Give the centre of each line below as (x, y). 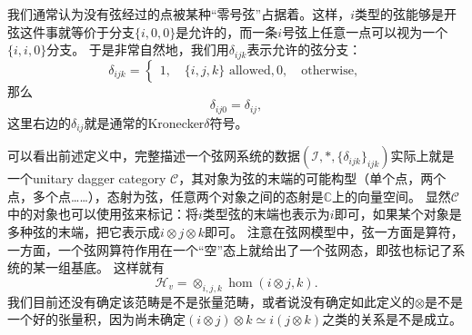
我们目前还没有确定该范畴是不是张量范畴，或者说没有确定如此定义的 (211, 301)
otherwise (327, 70)
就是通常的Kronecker (144, 122)
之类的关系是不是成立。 (392, 319)
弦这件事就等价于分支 (71, 31)
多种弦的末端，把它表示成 (84, 231)
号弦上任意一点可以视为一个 (365, 31)
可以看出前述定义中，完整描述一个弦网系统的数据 (154, 156)
